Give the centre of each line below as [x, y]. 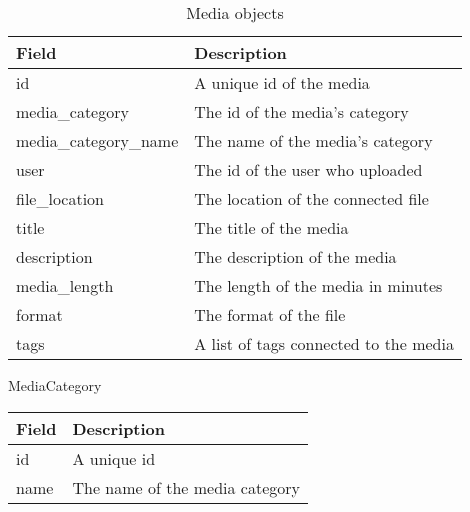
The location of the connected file [311, 198]
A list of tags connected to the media [324, 343]
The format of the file [270, 314]
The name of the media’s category [313, 140]
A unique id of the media [282, 82]
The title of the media [271, 227]
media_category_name [97, 140]
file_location [60, 198]
